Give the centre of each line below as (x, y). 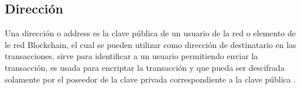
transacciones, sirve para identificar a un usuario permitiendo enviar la (131, 56)
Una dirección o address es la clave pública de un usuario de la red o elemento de (150, 33)
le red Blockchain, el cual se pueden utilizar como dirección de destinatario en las (150, 44)
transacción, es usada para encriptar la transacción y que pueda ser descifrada (145, 67)
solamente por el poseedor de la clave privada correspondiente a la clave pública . (150, 79)
